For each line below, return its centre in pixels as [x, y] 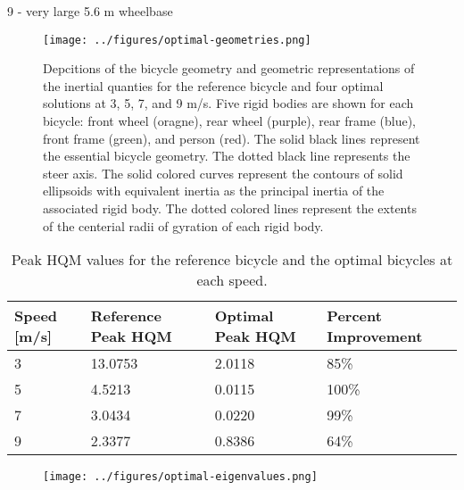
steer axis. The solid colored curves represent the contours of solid [223, 173]
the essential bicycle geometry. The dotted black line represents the [227, 156]
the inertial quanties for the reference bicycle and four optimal [213, 85]
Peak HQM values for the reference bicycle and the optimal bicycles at [232, 260]
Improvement [375, 336]
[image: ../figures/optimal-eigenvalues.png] [180, 477]
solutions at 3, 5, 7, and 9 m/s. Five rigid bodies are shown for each [228, 103]
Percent [354, 316]
